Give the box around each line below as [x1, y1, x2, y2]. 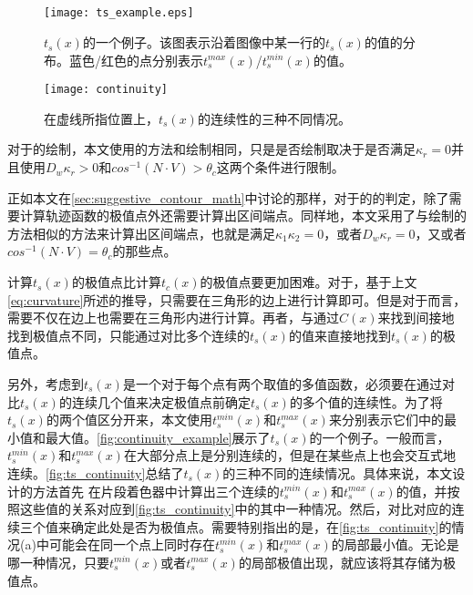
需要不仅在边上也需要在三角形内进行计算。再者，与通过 [7, 308, 339, 327]
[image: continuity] [44, 83, 169, 97]
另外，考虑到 [7, 374, 84, 394]
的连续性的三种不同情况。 [197, 108, 351, 128]
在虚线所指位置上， [44, 108, 159, 128]
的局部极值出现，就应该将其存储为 [238, 552, 443, 571]
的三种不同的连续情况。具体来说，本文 [222, 463, 453, 482]
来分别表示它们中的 [328, 410, 444, 429]
